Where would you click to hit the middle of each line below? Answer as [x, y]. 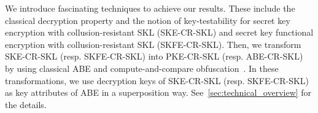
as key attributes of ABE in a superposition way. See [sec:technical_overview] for [158, 92]
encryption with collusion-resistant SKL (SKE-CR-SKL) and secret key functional [159, 32]
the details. [26, 104]
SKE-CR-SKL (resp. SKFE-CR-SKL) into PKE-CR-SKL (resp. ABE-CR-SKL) [154, 56]
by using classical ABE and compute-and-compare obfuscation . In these [142, 68]
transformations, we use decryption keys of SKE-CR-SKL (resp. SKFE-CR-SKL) [157, 80]
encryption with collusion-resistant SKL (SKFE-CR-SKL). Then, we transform [153, 44]
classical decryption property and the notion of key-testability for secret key [148, 20]
